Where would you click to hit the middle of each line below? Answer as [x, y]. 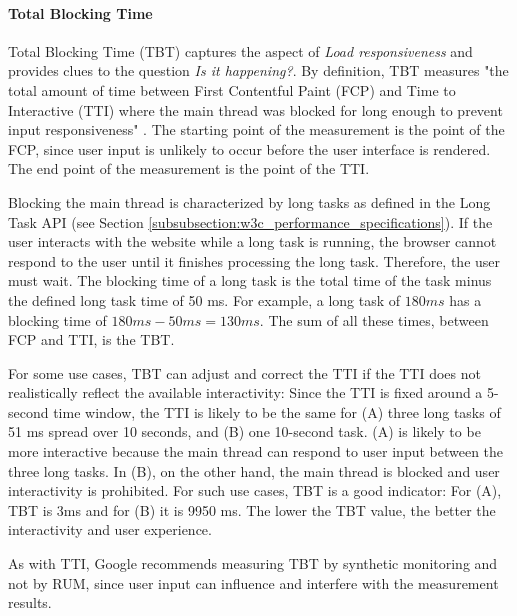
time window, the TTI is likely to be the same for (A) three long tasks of [277, 411]
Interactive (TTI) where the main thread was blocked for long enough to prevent [255, 109]
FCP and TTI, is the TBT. [91, 339]
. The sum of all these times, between [374, 319]
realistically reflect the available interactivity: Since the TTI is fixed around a [245, 392]
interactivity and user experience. [110, 529]
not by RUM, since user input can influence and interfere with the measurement [253, 582]
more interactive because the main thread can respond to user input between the [256, 451]
